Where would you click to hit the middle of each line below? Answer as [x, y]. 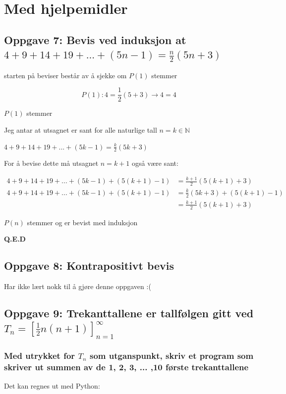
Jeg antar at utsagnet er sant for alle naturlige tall [81, 130]
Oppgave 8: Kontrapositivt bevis [89, 266]
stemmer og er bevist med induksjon [82, 222]
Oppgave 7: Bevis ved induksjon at [95, 39]
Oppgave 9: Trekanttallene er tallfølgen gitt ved [129, 313]
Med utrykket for [40, 356]
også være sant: [155, 163]
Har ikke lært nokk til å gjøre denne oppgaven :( [78, 286]
